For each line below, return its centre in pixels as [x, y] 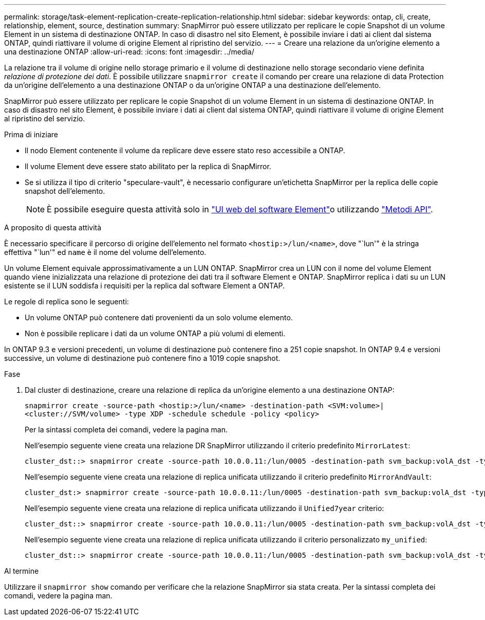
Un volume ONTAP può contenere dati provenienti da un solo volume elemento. [159, 317]
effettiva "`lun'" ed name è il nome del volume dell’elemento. [105, 252]
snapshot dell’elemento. [65, 191]
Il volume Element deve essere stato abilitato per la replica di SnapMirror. [148, 166]
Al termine [22, 571]
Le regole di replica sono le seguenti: [67, 302]
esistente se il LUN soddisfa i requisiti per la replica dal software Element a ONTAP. [145, 286]
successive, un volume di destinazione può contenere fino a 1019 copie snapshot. [142, 358]
